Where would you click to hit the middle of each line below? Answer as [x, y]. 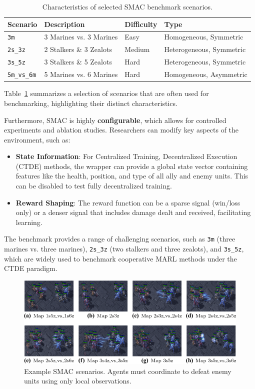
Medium [137, 49]
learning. [29, 222]
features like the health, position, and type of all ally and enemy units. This [132, 176]
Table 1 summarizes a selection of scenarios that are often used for [106, 93]
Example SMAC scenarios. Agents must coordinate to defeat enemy [128, 371]
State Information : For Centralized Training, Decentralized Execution [126, 156]
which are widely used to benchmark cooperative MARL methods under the [120, 258]
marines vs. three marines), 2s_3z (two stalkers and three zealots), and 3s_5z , [124, 249]
